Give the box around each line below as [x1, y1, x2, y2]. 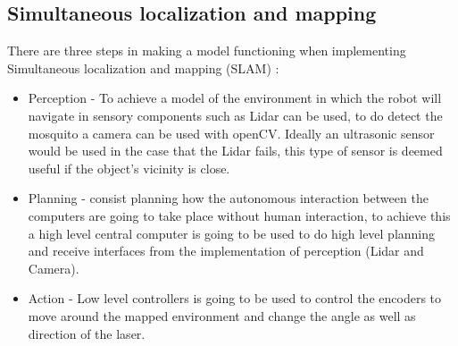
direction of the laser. [28, 324, 146, 342]
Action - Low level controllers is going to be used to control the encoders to [28, 289, 442, 308]
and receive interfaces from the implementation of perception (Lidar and [28, 241, 424, 260]
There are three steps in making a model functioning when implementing [7, 41, 406, 60]
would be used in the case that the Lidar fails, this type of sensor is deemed [28, 141, 443, 160]
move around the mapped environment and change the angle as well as [28, 306, 416, 325]
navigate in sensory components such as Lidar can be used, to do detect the [28, 105, 443, 124]
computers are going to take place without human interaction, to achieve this [28, 206, 451, 224]
